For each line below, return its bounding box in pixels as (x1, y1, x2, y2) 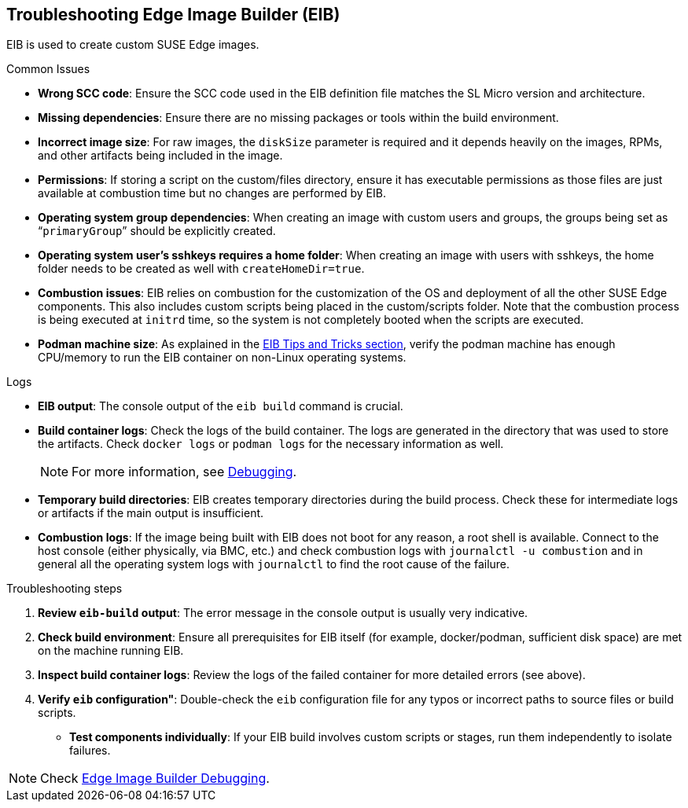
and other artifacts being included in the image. (38, 149, 283, 163)
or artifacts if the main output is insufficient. (38, 506, 264, 520)
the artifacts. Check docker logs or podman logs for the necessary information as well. (38, 437, 504, 451)
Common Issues (6, 62, 90, 76)
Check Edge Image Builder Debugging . (40, 770, 270, 787)
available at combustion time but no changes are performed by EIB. (38, 186, 386, 200)
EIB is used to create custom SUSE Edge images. (6, 38, 259, 52)
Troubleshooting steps (6, 582, 123, 596)
